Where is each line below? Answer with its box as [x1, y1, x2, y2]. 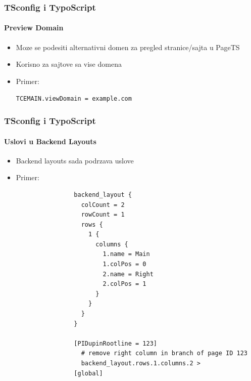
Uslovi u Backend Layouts [4, 136, 96, 146]
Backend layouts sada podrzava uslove [16, 155, 134, 165]
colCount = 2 [81, 201, 125, 208]
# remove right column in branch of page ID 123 [81, 350, 247, 357]
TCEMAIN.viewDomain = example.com [16, 95, 132, 103]
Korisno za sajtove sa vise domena [16, 59, 122, 69]
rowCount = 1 [81, 211, 125, 219]
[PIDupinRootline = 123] [74, 340, 157, 347]
